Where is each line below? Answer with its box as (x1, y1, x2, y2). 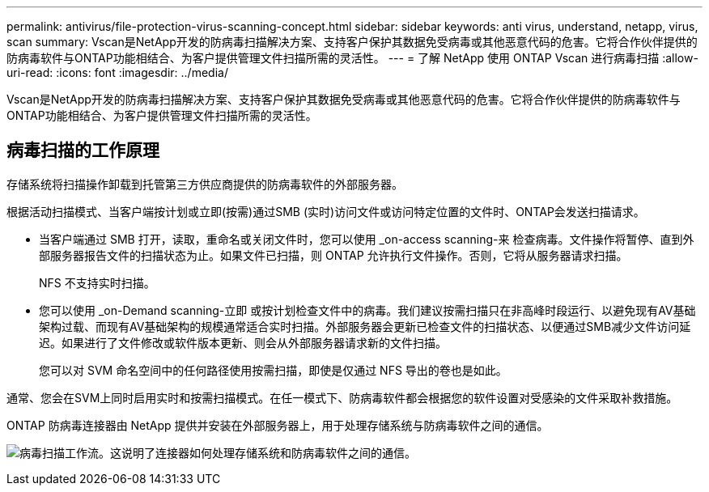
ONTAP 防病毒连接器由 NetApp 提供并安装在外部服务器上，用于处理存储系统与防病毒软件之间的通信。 (6, 418, 549, 432)
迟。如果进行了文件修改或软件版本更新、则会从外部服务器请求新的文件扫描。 (39, 335, 447, 350)
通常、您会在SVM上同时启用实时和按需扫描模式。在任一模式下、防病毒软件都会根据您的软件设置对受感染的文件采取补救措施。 (6, 390, 678, 405)
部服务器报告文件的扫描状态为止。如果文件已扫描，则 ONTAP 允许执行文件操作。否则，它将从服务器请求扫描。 (39, 248, 628, 262)
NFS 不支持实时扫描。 (39, 275, 155, 290)
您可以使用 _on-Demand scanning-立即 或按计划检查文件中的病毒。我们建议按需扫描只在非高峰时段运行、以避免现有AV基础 (39, 303, 696, 317)
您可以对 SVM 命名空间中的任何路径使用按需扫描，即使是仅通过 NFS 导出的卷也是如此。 (39, 363, 507, 377)
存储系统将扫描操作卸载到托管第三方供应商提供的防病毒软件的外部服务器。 (6, 176, 403, 191)
